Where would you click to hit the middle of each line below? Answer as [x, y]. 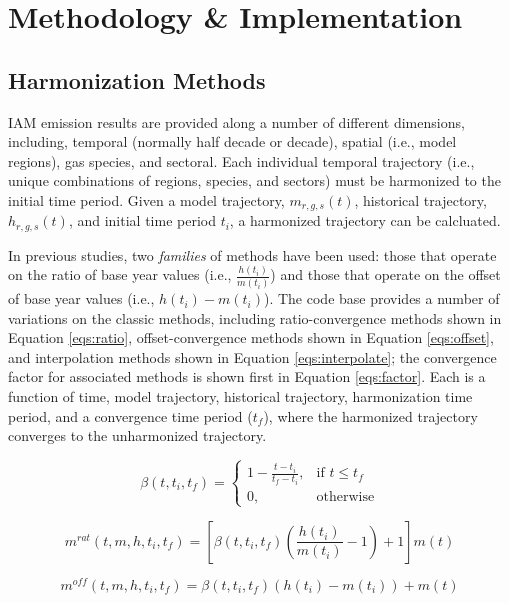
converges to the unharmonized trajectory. [137, 435]
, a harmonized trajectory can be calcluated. [365, 220]
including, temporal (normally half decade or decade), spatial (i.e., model [232, 141]
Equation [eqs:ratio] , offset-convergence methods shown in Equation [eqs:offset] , [251, 337]
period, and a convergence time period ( [130, 415]
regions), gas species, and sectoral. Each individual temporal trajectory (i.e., [241, 160]
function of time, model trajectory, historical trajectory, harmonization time [240, 396]
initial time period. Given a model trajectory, [146, 199]
